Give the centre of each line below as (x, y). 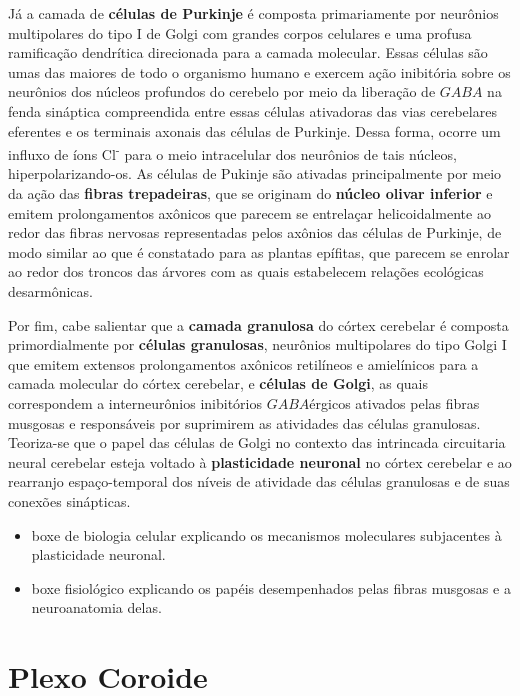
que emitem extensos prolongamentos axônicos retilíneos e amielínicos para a (243, 363)
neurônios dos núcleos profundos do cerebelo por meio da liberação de (222, 91)
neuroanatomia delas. (96, 607)
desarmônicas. (50, 290)
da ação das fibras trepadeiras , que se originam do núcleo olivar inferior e (250, 193)
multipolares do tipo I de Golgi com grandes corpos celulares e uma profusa (240, 32)
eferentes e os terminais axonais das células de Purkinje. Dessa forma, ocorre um (254, 130)
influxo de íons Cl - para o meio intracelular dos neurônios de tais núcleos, (232, 152)
